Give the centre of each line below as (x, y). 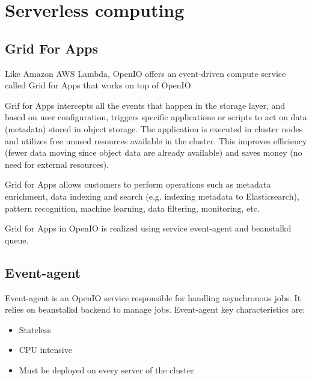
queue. (17, 240)
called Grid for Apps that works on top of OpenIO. (99, 85)
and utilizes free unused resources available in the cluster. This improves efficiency (156, 140)
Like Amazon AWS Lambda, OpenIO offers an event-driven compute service (145, 73)
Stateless (35, 329)
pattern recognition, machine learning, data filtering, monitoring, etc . (132, 208)
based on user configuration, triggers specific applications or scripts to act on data (156, 117)
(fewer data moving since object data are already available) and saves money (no (154, 152)
